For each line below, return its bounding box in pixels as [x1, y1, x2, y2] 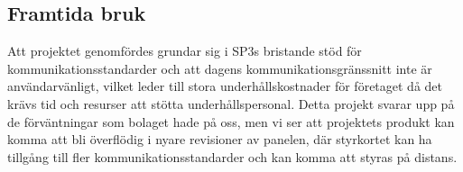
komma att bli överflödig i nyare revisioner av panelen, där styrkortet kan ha [7, 130, 432, 149]
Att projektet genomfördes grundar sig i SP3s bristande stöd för [7, 41, 362, 60]
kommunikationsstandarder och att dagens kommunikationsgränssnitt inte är [7, 59, 432, 77]
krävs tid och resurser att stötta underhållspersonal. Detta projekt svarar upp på [7, 94, 455, 113]
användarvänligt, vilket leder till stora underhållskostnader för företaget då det [7, 77, 443, 95]
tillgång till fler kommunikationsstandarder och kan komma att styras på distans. [7, 147, 458, 166]
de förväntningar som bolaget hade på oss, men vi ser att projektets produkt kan [7, 112, 455, 131]
